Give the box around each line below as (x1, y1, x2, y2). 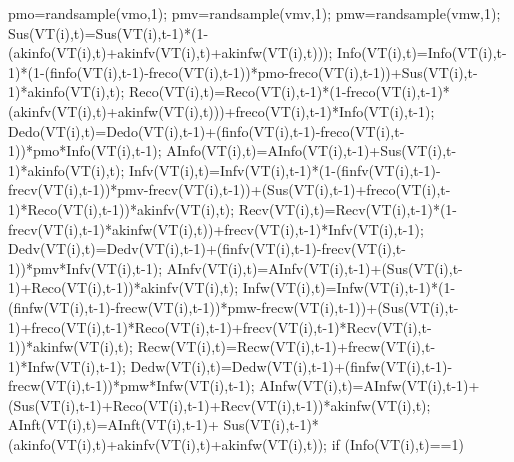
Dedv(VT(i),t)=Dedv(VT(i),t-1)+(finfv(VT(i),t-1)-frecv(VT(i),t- (8, 238, 406, 259)
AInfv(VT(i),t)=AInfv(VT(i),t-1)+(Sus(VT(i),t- (166, 257, 463, 278)
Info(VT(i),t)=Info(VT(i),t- (337, 42, 507, 63)
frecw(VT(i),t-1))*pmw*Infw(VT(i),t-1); (8, 375, 255, 396)
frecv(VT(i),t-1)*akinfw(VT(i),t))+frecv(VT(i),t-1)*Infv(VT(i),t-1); (8, 218, 424, 239)
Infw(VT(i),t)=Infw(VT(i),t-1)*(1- (242, 277, 456, 298)
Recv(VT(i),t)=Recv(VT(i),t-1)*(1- (238, 198, 457, 219)
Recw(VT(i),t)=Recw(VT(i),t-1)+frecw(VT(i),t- (137, 336, 436, 357)
